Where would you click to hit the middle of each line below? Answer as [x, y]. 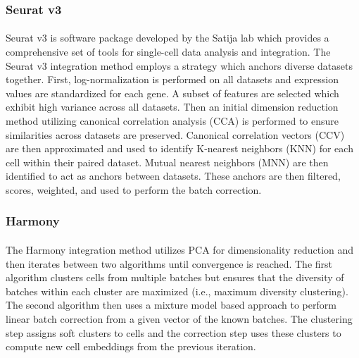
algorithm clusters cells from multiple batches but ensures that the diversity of [175, 277]
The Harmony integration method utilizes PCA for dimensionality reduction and [180, 249]
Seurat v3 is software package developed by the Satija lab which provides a [168, 38]
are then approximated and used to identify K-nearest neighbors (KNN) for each [179, 148]
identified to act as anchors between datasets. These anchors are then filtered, [173, 176]
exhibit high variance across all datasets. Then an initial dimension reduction [172, 107]
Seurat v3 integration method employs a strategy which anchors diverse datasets [179, 65]
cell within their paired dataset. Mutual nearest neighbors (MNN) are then [167, 162]
